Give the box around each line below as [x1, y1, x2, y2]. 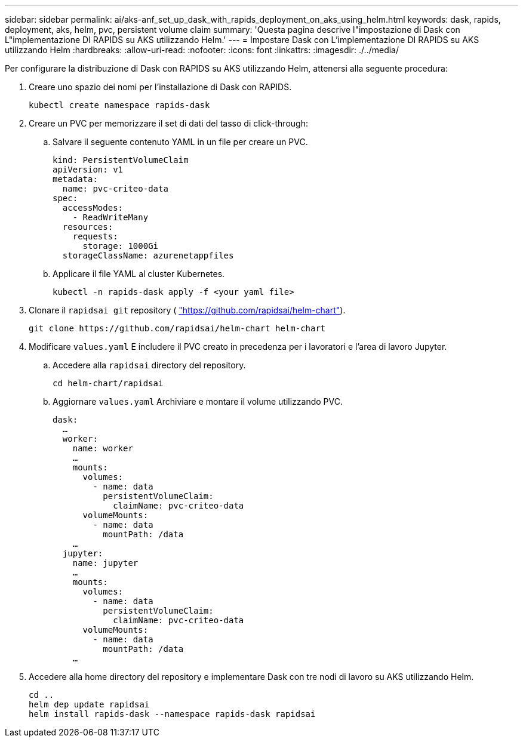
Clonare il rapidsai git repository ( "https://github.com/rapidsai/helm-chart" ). [29, 305, 346, 315]
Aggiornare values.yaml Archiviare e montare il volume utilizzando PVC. [53, 396, 343, 407]
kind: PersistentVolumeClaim [53, 155, 189, 165]
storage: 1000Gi [82, 241, 159, 251]
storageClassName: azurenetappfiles [62, 251, 234, 260]
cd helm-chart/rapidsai [53, 378, 164, 388]
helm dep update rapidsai [29, 700, 150, 709]
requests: [72, 232, 118, 241]
